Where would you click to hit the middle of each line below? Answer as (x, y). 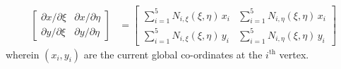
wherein (23, 54)
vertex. (294, 54)
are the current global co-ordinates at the (173, 54)
